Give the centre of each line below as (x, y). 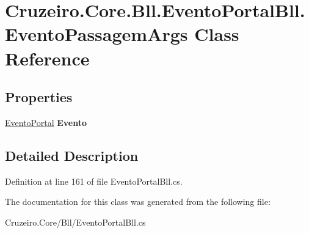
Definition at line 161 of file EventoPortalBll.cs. (94, 181)
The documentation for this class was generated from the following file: (138, 202)
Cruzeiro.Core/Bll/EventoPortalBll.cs (75, 222)
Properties (39, 97)
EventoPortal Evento (46, 122)
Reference (47, 58)
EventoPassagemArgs (96, 34)
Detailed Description (72, 155)
